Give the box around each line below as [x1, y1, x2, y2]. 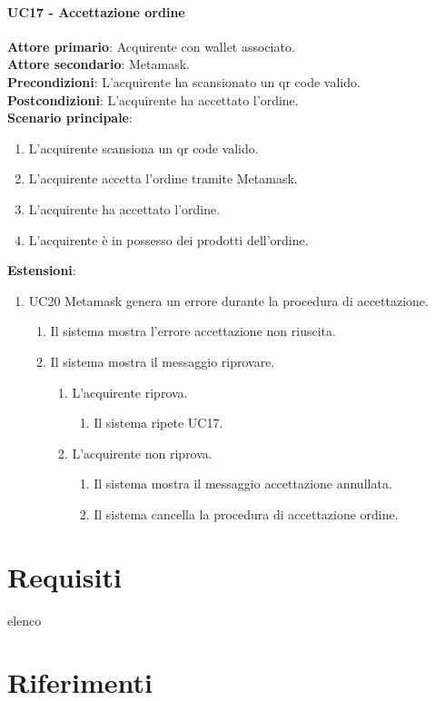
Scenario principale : [7, 108, 133, 127]
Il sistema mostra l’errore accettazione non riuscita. [50, 321, 336, 341]
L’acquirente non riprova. [72, 443, 213, 462]
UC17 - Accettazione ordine [7, 2, 185, 21]
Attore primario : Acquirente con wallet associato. [7, 36, 295, 55]
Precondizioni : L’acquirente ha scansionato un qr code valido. [7, 72, 361, 91]
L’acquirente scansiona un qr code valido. [28, 138, 259, 157]
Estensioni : [7, 261, 76, 280]
